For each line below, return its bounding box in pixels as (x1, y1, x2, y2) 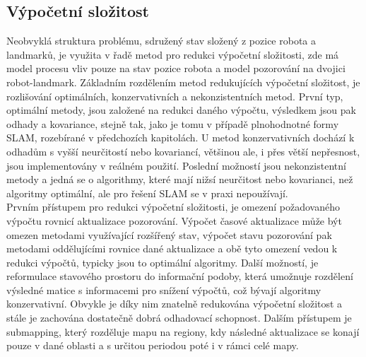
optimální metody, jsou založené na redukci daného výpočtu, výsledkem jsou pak (6, 103, 356, 117)
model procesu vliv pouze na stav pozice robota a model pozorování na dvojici (6, 61, 346, 76)
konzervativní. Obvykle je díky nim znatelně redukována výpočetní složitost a (6, 296, 343, 311)
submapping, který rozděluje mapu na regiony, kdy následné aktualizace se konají (6, 324, 360, 339)
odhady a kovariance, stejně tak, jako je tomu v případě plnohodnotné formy (6, 116, 339, 131)
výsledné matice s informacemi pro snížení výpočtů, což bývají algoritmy (6, 282, 321, 297)
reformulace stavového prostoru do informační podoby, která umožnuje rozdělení (6, 269, 353, 283)
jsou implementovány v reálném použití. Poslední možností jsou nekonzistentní (6, 158, 346, 172)
